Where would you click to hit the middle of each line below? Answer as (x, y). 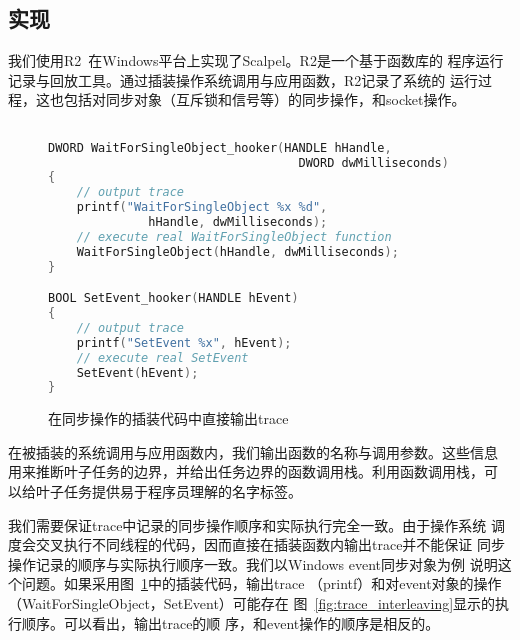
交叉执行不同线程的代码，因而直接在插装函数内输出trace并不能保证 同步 (270, 544)
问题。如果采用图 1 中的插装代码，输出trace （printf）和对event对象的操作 (261, 583)
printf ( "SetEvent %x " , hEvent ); (184, 342)
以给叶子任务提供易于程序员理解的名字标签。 (155, 491)
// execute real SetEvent (162, 357)
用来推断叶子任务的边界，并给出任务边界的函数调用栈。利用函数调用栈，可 (253, 471)
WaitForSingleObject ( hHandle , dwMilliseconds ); (237, 251)
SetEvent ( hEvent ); (137, 372)
